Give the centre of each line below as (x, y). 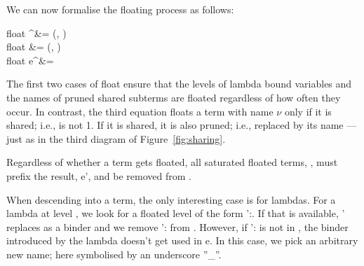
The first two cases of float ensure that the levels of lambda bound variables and (179, 84)
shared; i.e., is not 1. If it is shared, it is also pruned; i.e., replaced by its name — (182, 125)
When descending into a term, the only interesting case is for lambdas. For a (171, 199)
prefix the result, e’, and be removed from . (99, 175)
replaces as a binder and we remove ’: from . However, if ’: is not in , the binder (177, 226)
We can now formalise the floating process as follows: (120, 9)
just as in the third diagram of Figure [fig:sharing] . (116, 138)
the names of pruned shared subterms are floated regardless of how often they (174, 97)
